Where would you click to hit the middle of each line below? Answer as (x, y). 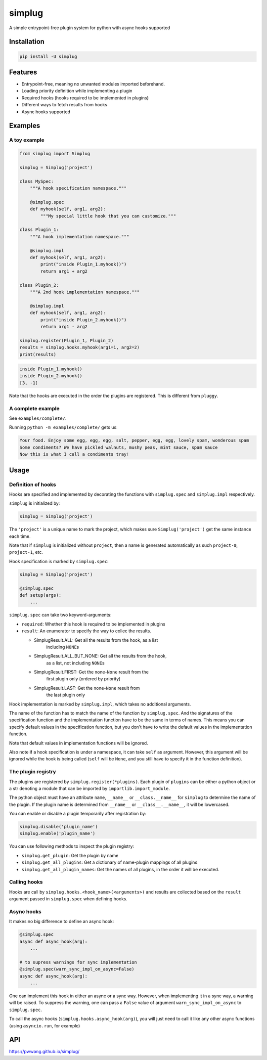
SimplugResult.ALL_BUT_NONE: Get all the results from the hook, (100, 656)
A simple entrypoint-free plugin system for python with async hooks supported (89, 28)
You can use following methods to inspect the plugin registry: (72, 846)
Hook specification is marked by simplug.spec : (59, 561)
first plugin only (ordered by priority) (83, 679)
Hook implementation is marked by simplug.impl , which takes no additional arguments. (100, 704)
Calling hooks (26, 882)
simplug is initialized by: (35, 503)
